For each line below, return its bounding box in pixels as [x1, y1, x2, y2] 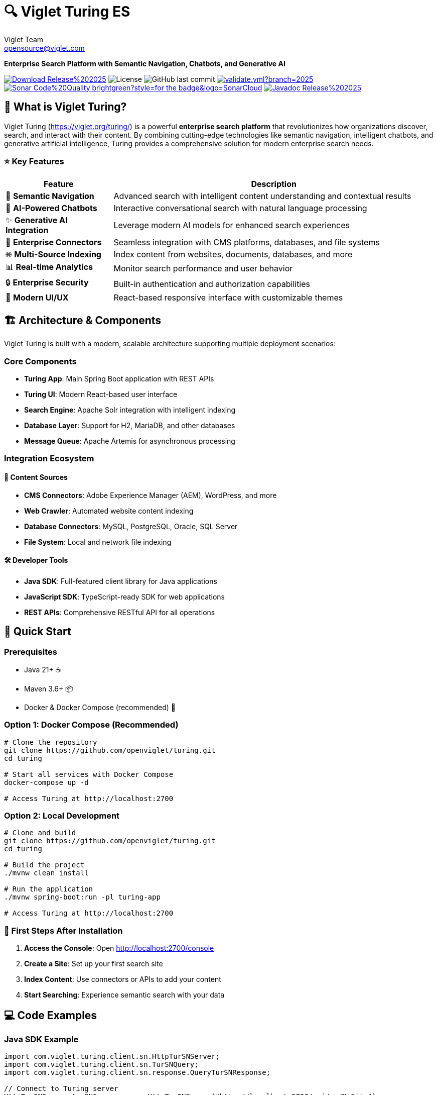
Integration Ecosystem [4, 453, 94, 464]
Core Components [4, 356, 77, 366]
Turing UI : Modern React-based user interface [24, 389, 178, 399]
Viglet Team [4, 35, 44, 44]
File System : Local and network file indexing [24, 537, 172, 546]
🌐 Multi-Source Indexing [6, 249, 101, 260]
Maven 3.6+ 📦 [24, 684, 73, 693]
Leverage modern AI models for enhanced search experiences [113, 220, 350, 231]
